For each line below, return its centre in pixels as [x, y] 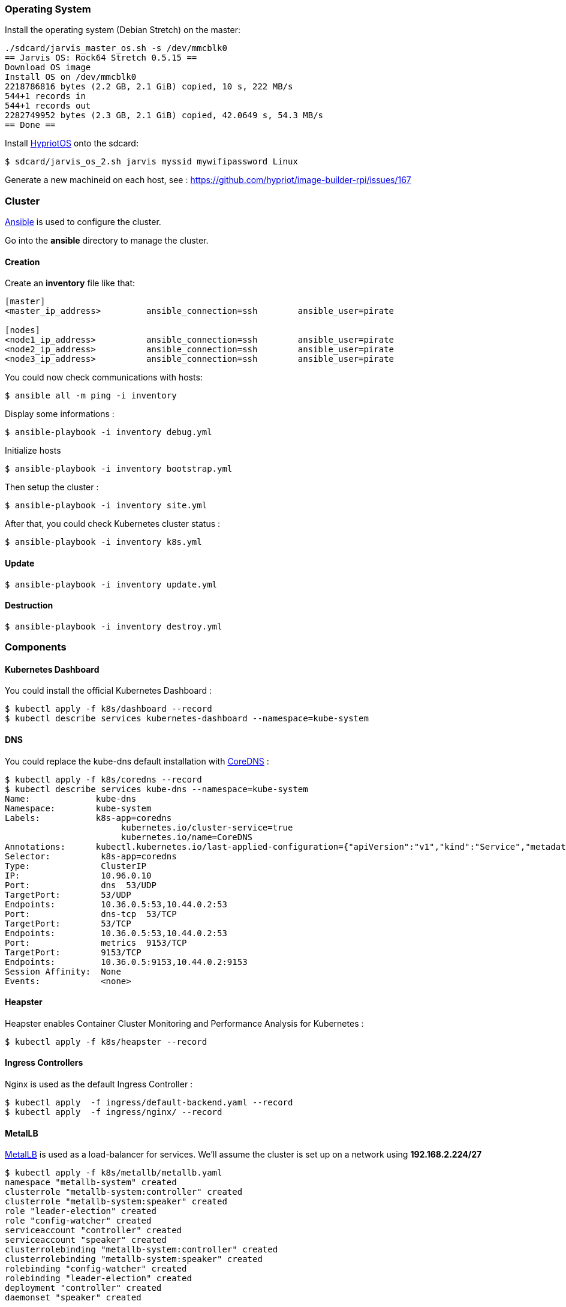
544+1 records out [48, 106]
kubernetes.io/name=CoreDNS [187, 837]
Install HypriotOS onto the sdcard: [72, 143]
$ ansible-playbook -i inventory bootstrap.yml [119, 469]
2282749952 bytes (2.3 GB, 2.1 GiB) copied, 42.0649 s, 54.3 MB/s [164, 116]
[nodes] [23, 330]
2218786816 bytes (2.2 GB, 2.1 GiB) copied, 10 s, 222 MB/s [149, 87]
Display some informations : [60, 414]
